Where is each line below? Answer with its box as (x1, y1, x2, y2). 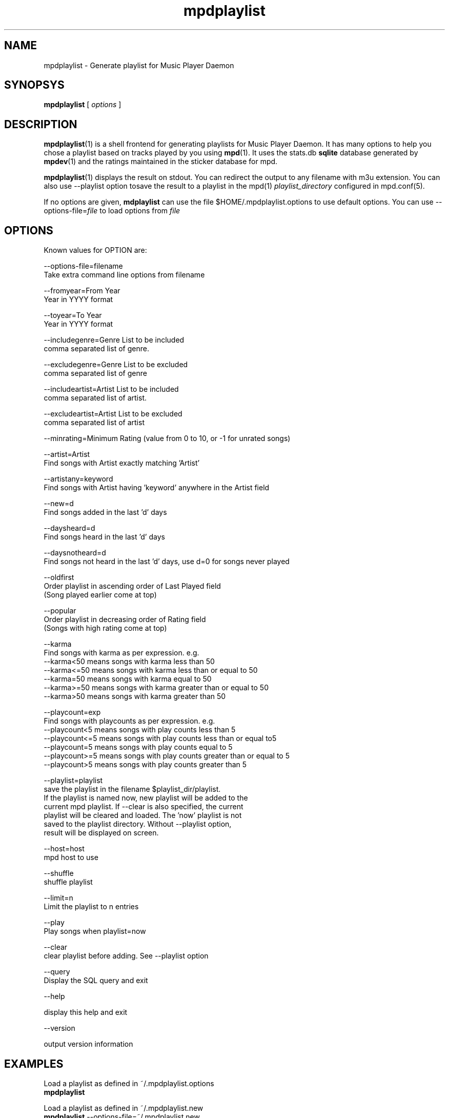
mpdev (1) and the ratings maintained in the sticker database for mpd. (44, 157, 278, 166)
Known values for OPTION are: (44, 246, 147, 255)
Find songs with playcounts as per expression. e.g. (44, 716, 215, 726)
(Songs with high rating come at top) (44, 624, 167, 633)
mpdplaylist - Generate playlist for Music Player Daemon (44, 61, 234, 70)
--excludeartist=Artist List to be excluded (44, 409, 182, 418)
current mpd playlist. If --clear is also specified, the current (44, 802, 243, 811)
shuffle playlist (44, 877, 93, 887)
